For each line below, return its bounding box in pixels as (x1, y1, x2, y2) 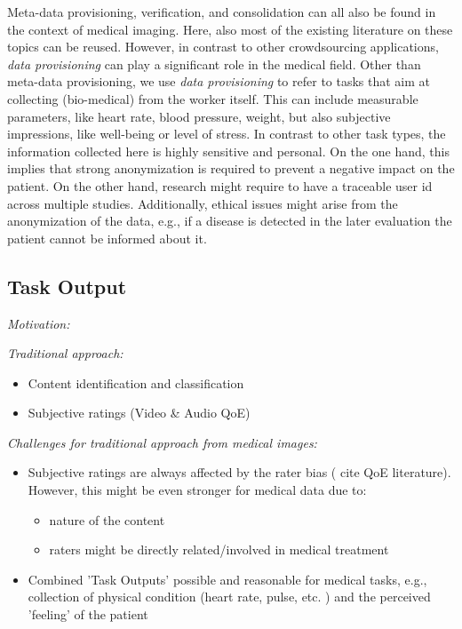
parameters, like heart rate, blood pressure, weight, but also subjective (7, 107, 391, 125)
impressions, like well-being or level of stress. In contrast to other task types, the (7, 124, 446, 143)
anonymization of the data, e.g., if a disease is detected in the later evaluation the (7, 211, 452, 230)
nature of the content (49, 510, 165, 529)
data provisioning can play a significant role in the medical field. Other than (7, 54, 421, 73)
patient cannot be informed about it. (7, 228, 207, 247)
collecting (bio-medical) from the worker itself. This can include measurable (7, 89, 418, 107)
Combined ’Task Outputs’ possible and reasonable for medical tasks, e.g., (28, 569, 427, 588)
